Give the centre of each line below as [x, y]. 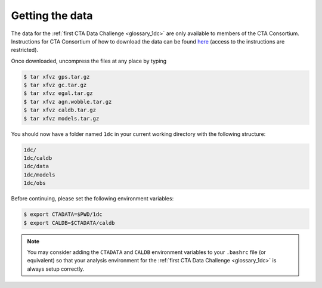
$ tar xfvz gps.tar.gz [57, 77]
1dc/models [39, 175]
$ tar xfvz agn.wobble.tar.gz [68, 102]
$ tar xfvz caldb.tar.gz [60, 110]
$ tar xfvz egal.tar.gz [58, 93]
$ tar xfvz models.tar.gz [61, 118]
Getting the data [52, 16]
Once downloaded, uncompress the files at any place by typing [89, 61]
